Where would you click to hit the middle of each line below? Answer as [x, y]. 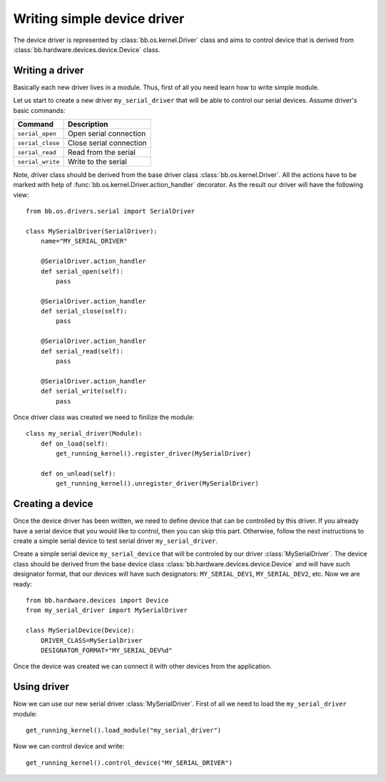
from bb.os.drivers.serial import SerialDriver [111, 211]
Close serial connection [108, 143]
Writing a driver [49, 70]
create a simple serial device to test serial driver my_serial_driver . [115, 541]
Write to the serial [98, 162]
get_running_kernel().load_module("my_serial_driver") [124, 731]
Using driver [41, 687]
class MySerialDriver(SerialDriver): [92, 231]
